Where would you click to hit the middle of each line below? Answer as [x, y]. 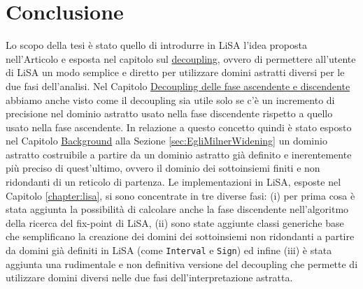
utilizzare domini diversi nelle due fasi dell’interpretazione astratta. [149, 277]
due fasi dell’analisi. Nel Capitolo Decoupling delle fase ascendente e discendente [178, 86]
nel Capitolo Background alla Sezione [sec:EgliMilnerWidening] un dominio [166, 141]
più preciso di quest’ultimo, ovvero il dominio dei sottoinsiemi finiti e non [163, 168]
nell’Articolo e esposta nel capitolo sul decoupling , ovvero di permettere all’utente [181, 58]
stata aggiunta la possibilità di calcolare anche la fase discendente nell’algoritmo [177, 209]
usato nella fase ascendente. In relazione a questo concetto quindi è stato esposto [179, 127]
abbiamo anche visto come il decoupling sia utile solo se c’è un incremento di [170, 99]
